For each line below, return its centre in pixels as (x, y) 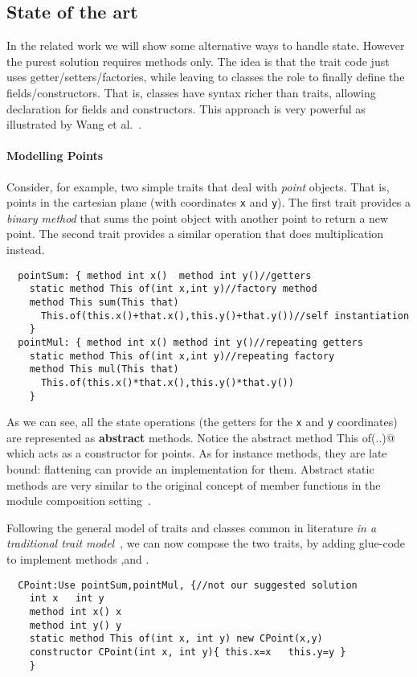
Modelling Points (55, 156)
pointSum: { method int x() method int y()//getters (165, 275)
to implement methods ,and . (78, 558)
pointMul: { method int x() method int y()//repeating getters (190, 342)
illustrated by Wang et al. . (74, 124)
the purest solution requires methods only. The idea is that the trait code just (198, 61)
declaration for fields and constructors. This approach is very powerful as (186, 108)
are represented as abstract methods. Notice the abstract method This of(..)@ (201, 437)
